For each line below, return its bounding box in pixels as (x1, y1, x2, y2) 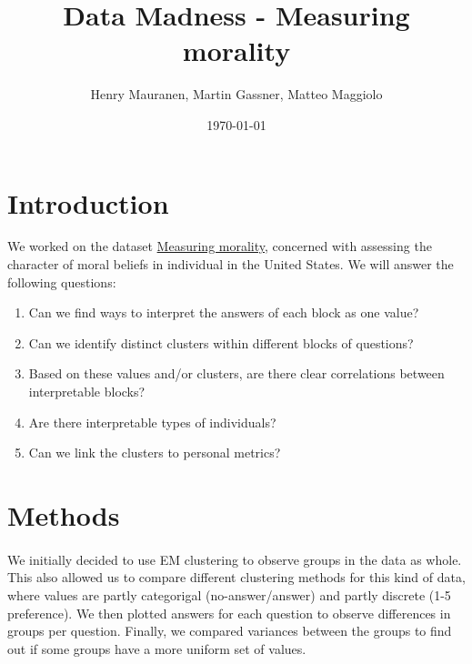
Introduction (7, 184, 169, 221)
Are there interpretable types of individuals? (28, 412, 276, 431)
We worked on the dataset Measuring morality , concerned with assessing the (7, 236, 432, 256)
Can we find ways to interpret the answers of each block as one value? (28, 303, 419, 322)
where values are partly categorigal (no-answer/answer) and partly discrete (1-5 (7, 585, 451, 604)
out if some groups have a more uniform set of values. (7, 639, 306, 658)
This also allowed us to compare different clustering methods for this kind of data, (7, 568, 466, 587)
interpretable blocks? (28, 382, 146, 400)
